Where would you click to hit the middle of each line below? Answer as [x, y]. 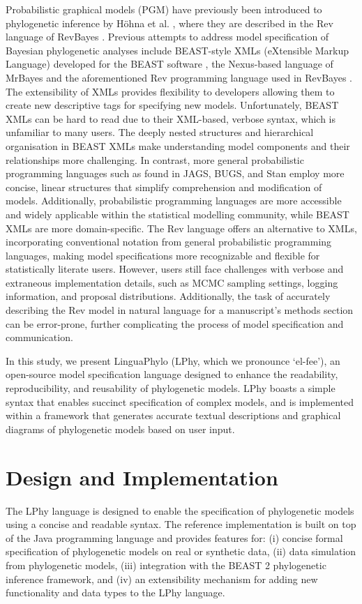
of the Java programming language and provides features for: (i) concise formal [174, 537]
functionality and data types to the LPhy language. [115, 592]
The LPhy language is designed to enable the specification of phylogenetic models [180, 510]
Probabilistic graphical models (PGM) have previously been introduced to [164, 9]
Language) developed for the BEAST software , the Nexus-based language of [169, 64]
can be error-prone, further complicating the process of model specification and [175, 323]
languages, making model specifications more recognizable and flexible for [163, 255]
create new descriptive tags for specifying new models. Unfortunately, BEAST [172, 105]
